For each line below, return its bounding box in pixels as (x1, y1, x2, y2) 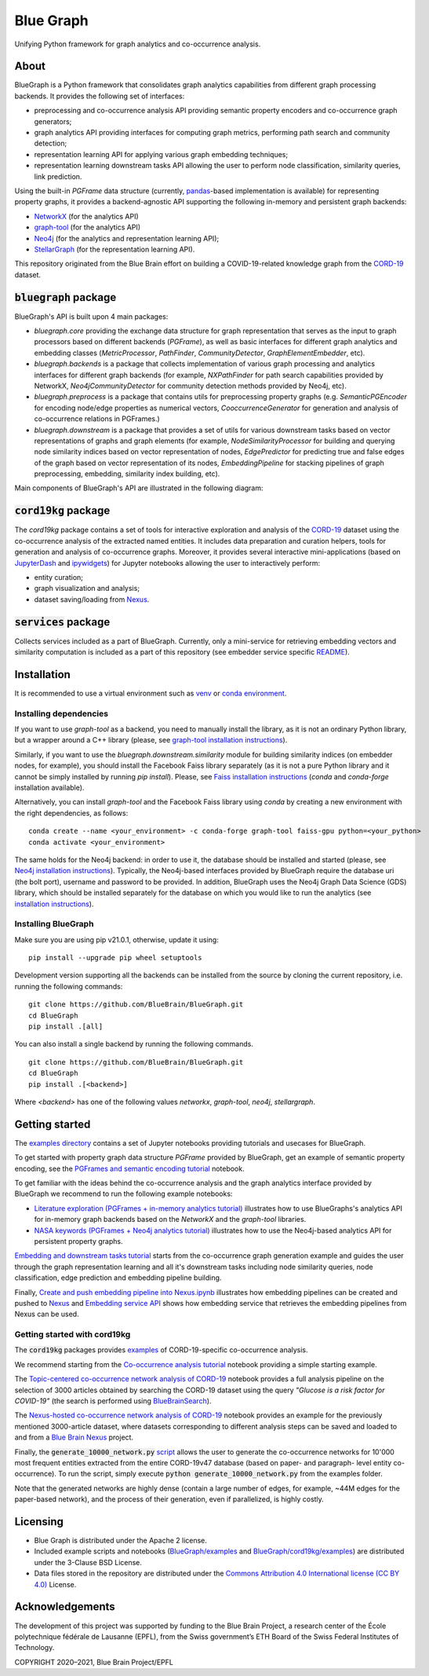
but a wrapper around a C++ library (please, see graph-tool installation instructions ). (14, 735, 288, 745)
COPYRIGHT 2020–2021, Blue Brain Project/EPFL (14, 1657, 174, 1667)
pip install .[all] (28, 1022, 104, 1031)
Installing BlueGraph (14, 919, 94, 930)
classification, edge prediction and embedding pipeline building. (14, 1273, 222, 1282)
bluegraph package (14, 291, 117, 304)
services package (14, 615, 111, 629)
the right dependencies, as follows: (14, 808, 129, 817)
